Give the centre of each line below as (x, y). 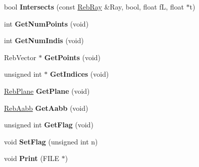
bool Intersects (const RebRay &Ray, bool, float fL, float (94, 7)
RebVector (20, 57)
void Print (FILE (32, 158)
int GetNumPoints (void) (46, 23)
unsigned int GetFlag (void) (49, 125)
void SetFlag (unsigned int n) (51, 141)
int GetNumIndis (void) (44, 40)
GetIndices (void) (79, 74)
